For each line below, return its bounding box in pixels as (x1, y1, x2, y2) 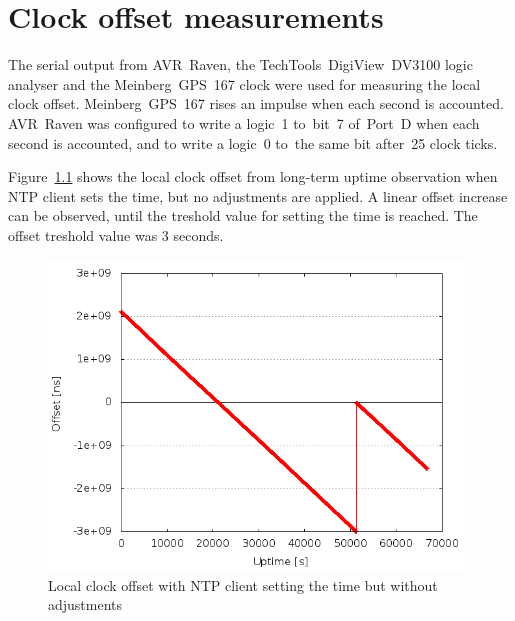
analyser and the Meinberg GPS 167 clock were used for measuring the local (8, 73, 481, 94)
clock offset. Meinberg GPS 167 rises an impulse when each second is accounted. (8, 93, 504, 114)
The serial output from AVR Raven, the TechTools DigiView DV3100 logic (8, 54, 473, 75)
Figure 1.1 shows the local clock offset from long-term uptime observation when (8, 166, 498, 187)
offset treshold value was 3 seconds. (8, 224, 224, 245)
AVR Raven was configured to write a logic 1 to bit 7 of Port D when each (8, 112, 480, 133)
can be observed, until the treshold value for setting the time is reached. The (8, 205, 478, 226)
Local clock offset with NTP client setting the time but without (48, 574, 438, 595)
